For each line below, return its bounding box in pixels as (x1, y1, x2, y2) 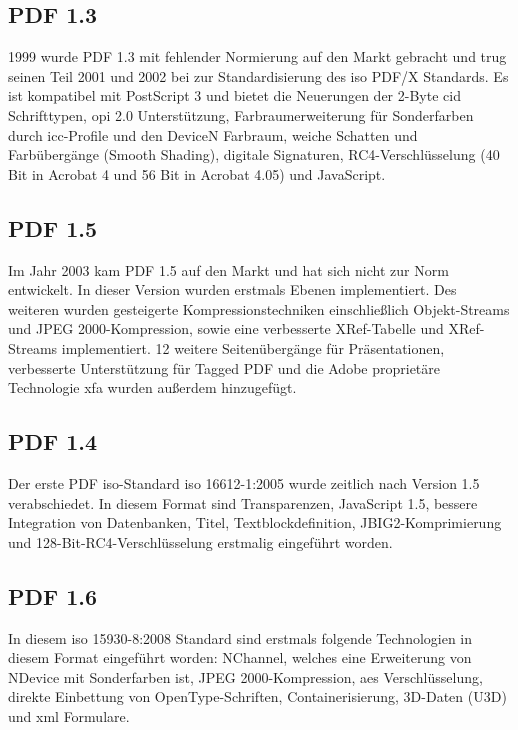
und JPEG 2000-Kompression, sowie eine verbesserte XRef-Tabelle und (8, 318, 444, 339)
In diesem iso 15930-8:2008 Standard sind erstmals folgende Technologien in (8, 627, 473, 648)
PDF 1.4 (8, 426, 98, 457)
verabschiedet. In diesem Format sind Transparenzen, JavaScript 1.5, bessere (8, 492, 478, 513)
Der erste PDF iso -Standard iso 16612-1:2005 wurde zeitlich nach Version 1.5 (8, 472, 480, 493)
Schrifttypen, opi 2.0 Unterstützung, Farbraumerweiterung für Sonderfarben (8, 104, 474, 125)
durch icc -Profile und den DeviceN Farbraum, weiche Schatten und (8, 124, 418, 145)
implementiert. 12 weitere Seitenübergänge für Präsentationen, (61, 337, 445, 358)
